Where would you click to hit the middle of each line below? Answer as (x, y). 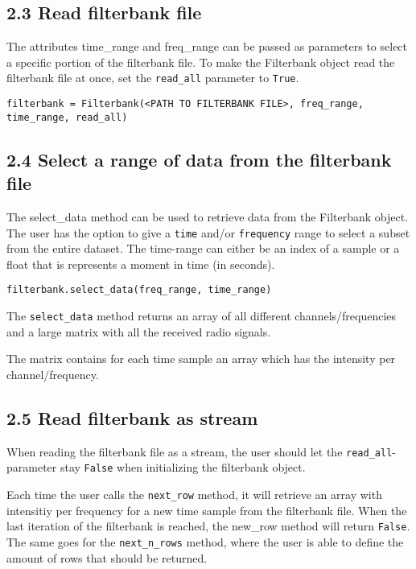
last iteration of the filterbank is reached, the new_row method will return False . (208, 526)
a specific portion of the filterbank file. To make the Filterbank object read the (201, 62)
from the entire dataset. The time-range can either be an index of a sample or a (203, 248)
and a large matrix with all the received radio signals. (139, 331)
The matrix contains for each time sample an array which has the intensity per (201, 359)
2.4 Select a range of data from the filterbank (199, 159)
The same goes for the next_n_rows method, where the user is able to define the (205, 541)
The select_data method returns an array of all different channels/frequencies (202, 316)
